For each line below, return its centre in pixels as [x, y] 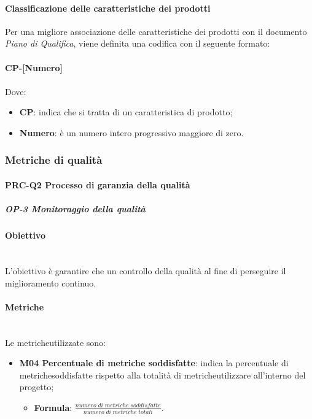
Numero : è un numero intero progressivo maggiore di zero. [131, 132]
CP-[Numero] [34, 67]
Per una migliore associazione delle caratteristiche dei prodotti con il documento [156, 31]
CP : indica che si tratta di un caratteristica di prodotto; [126, 112]
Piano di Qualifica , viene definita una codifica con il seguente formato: [138, 43]
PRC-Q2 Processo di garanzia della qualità [98, 184]
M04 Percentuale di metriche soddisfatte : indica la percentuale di [154, 363]
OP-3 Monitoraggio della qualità [75, 209]
